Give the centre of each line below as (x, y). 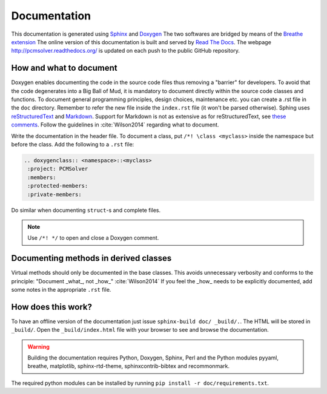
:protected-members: (58, 186)
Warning (38, 346)
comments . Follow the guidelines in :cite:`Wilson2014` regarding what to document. (115, 125)
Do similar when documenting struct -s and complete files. (86, 210)
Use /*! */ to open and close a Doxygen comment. (93, 238)
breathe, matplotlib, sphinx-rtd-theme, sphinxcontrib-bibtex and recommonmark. (129, 366)
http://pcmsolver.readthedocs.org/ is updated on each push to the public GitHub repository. (126, 51)
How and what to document (64, 68)
